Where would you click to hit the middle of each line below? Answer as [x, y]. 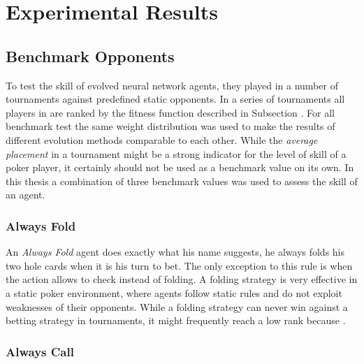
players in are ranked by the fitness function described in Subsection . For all [170, 112]
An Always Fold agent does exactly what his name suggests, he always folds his [175, 252]
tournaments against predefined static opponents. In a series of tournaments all [175, 99]
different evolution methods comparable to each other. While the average [162, 139]
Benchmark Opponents [90, 56]
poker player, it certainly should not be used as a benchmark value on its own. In [180, 167]
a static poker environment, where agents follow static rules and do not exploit [174, 292]
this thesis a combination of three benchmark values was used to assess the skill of [182, 181]
